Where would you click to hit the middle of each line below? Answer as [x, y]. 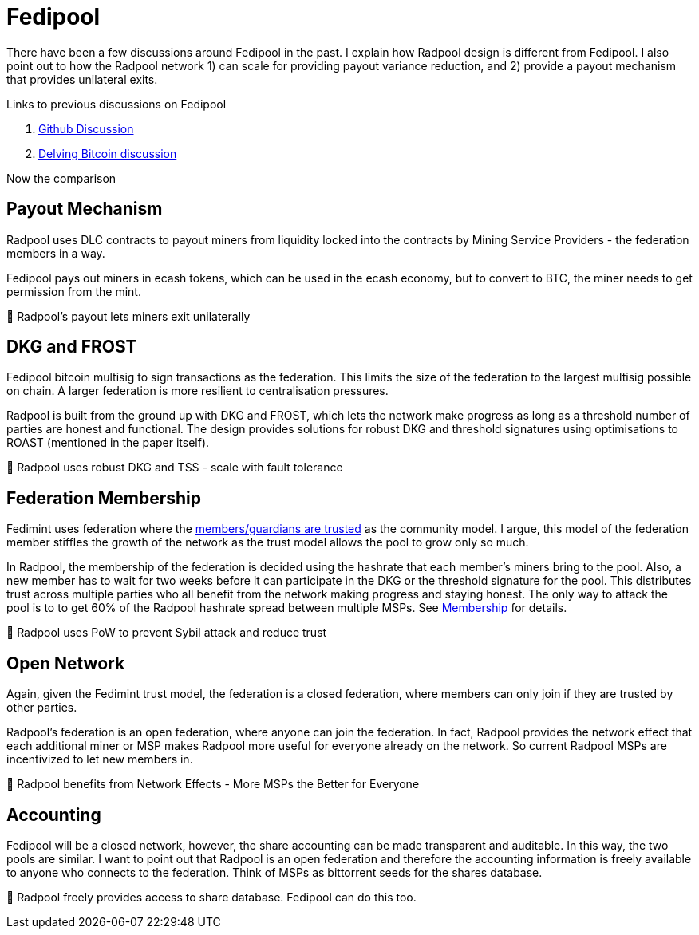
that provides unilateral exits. [82, 79]
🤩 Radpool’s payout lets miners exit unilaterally [128, 316]
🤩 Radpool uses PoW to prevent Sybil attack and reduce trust [167, 633]
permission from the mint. [74, 291]
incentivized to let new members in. [100, 759]
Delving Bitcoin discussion [108, 153]
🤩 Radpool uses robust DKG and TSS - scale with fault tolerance [175, 467]
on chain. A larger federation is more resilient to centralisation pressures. [197, 391]
